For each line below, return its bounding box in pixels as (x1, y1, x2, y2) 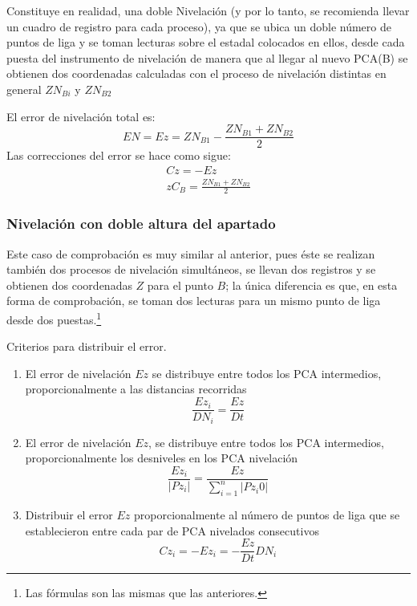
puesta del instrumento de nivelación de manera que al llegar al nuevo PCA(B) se (6, 49, 408, 66)
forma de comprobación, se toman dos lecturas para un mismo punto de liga (6, 292, 381, 309)
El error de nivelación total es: (6, 108, 156, 124)
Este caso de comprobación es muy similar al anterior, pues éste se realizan (6, 245, 375, 262)
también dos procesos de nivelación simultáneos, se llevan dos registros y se (6, 261, 376, 278)
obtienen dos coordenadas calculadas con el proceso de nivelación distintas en (6, 65, 387, 82)
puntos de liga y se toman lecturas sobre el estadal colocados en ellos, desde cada (6, 34, 405, 51)
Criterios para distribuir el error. (6, 338, 167, 355)
